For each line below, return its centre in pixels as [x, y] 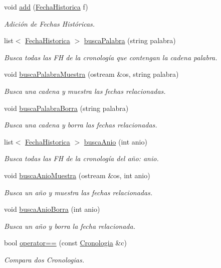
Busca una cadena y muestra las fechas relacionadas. [85, 91]
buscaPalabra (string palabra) [130, 40]
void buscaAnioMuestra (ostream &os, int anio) [77, 175]
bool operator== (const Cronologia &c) [65, 243]
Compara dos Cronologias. [44, 259]
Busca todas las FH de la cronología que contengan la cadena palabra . [111, 57]
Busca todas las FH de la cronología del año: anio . [81, 158]
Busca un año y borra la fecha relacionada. [70, 226]
